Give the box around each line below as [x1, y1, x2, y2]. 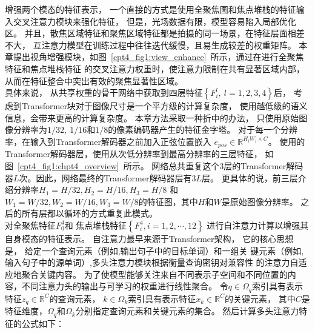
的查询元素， [49, 292, 101, 304]
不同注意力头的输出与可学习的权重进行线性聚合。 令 [21, 280, 228, 292]
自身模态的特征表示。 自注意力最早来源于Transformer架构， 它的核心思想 [5, 232, 294, 244]
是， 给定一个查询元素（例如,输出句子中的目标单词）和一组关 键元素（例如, [5, 244, 304, 257]
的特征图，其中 [138, 195, 198, 207]
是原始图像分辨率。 [221, 195, 298, 207]
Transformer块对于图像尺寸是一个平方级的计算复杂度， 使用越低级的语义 [21, 99, 308, 112]
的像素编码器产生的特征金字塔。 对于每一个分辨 [108, 123, 297, 136]
